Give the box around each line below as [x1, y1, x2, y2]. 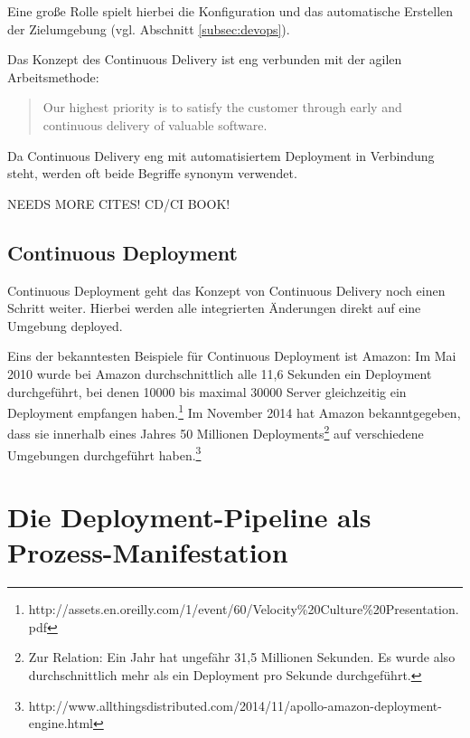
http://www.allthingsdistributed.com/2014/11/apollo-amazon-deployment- [28, 695, 442, 714]
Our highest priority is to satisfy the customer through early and [42, 98, 402, 117]
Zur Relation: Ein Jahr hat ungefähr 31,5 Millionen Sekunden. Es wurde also [28, 648, 456, 667]
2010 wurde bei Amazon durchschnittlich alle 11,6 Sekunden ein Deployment [7, 364, 432, 383]
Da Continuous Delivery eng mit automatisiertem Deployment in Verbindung [7, 146, 435, 165]
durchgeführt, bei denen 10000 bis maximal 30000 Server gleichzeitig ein [7, 382, 407, 401]
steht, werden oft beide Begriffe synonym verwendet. [7, 164, 297, 183]
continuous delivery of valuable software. [42, 115, 268, 134]
